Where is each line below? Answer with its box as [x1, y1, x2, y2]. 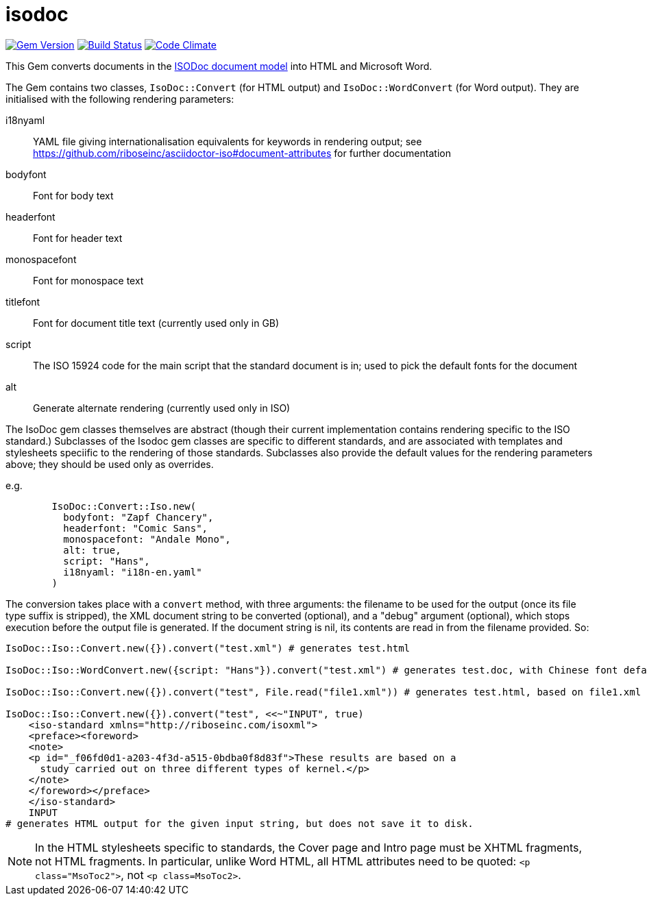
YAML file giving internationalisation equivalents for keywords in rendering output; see [33, 135, 422, 147]
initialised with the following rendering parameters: [5, 92, 234, 105]
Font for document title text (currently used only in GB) [33, 317, 280, 329]
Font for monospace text [33, 274, 144, 286]
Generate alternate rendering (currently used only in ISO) [33, 402, 291, 414]
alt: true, [63, 544, 121, 556]
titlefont [5, 295, 40, 308]
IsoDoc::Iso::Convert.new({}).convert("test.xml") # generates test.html [5, 642, 411, 654]
